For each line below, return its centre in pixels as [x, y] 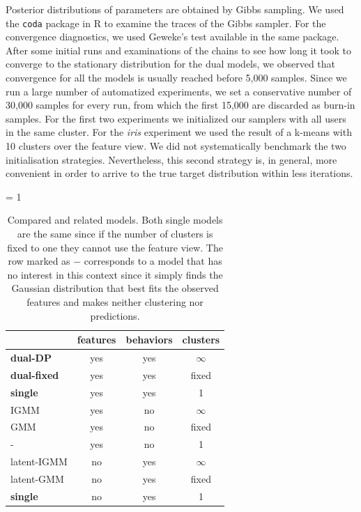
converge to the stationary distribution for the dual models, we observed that [171, 64]
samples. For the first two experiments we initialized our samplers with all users [176, 118]
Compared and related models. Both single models [115, 220]
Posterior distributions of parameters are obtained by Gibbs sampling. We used [175, 9]
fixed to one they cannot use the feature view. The [115, 247]
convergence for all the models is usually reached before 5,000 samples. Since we [176, 78]
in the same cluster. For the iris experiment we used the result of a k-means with [179, 132]
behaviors [149, 340]
